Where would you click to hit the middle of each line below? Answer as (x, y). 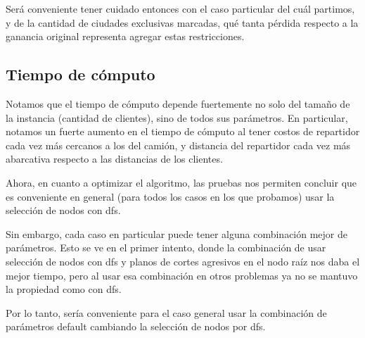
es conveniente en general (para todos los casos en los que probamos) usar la (170, 196)
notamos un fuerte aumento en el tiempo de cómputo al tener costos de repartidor (183, 131)
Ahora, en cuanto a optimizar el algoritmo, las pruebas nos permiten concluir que (181, 182)
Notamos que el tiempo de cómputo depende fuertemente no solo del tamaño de (178, 103)
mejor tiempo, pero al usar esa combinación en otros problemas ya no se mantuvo (182, 275)
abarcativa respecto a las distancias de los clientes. (114, 159)
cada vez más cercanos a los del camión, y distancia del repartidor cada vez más (178, 145)
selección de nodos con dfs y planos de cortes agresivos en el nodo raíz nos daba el (183, 261)
